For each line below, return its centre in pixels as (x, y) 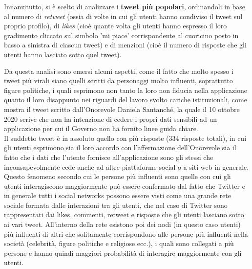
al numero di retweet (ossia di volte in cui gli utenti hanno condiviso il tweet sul (123, 16)
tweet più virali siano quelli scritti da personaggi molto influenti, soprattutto (118, 80)
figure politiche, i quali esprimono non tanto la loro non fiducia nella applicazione (126, 90)
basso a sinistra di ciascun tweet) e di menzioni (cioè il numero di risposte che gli (125, 45)
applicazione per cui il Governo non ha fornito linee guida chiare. (101, 128)
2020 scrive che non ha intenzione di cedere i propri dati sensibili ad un (110, 119)
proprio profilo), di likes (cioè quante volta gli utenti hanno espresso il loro (115, 26)
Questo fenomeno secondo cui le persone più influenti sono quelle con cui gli (117, 176)
